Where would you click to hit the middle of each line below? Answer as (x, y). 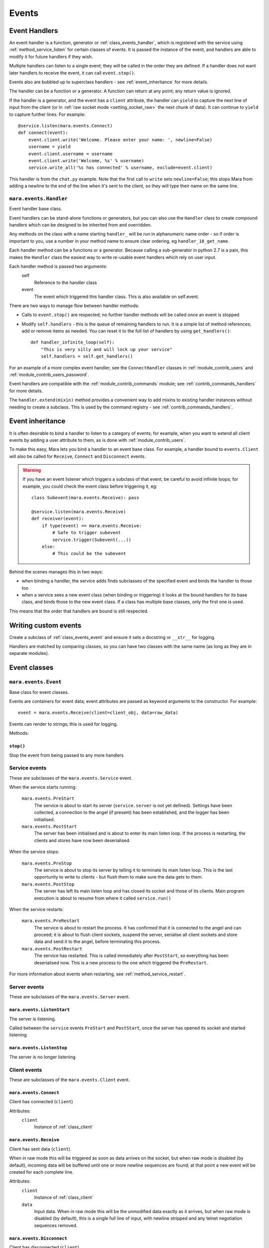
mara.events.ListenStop (38, 1048)
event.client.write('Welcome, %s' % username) (86, 160)
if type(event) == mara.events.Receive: (92, 526)
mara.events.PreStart (48, 798)
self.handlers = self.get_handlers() (87, 356)
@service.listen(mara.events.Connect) (66, 126)
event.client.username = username (70, 154)
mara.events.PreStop (47, 863)
